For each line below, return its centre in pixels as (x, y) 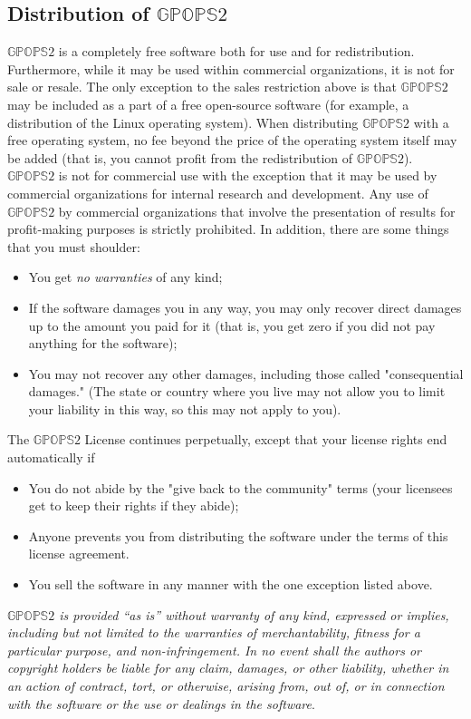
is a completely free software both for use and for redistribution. (236, 51)
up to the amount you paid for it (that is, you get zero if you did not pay (232, 325)
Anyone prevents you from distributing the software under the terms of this (238, 535)
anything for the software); (103, 343)
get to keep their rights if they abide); (134, 505)
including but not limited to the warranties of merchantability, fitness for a (214, 632)
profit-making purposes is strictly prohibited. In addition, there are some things (228, 229)
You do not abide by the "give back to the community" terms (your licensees (240, 487)
